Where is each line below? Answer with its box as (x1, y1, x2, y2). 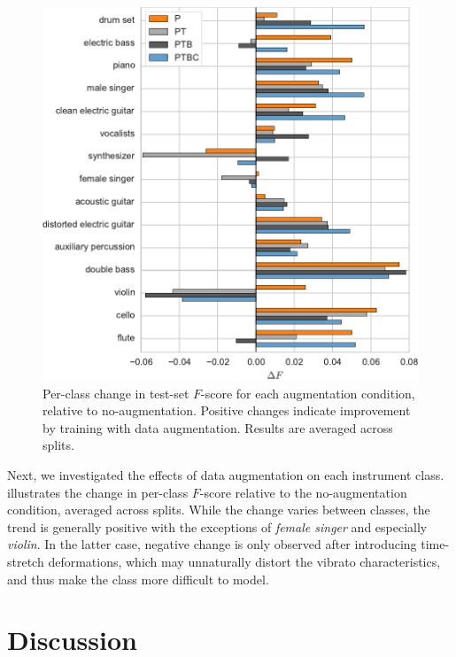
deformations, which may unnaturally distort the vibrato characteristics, (48, 552, 441, 570)
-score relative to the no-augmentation (199, 483, 407, 501)
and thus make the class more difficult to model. (7, 569, 269, 588)
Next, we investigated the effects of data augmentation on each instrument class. (7, 465, 444, 483)
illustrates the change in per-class (7, 483, 189, 501)
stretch (7, 552, 44, 570)
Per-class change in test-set (43, 383, 189, 402)
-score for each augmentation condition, (201, 383, 415, 402)
